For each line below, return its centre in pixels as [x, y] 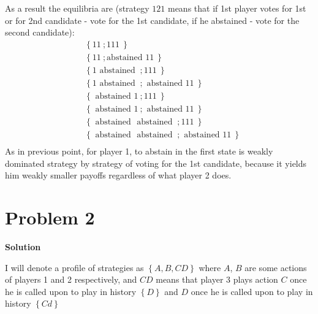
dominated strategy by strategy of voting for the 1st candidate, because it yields [156, 163]
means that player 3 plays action [217, 279]
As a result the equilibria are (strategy [77, 8]
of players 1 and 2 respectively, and [71, 279]
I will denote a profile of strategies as [74, 267]
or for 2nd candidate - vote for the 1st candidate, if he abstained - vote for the [152, 20]
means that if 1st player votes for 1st [237, 8]
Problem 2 [50, 217]
